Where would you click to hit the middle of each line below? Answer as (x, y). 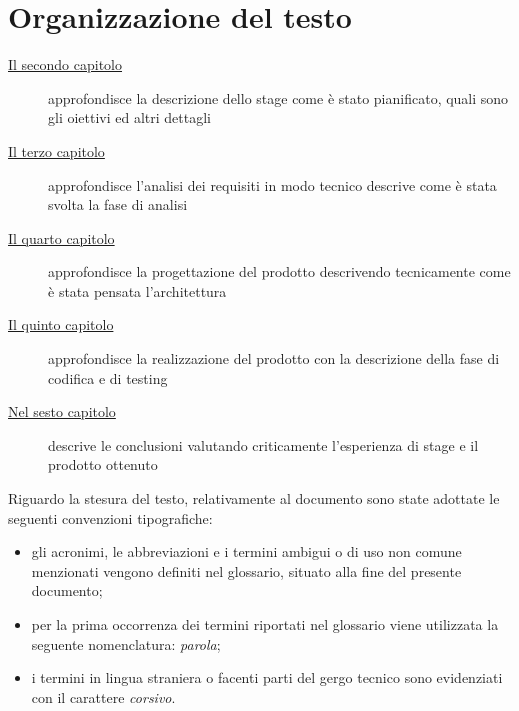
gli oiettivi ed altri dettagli (130, 117)
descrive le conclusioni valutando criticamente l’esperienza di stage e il (263, 444)
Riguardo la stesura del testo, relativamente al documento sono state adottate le (254, 498)
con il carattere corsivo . (103, 696)
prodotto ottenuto (103, 464)
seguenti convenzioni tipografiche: (110, 517)
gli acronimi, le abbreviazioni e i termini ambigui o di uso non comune (246, 551)
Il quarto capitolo (61, 237)
